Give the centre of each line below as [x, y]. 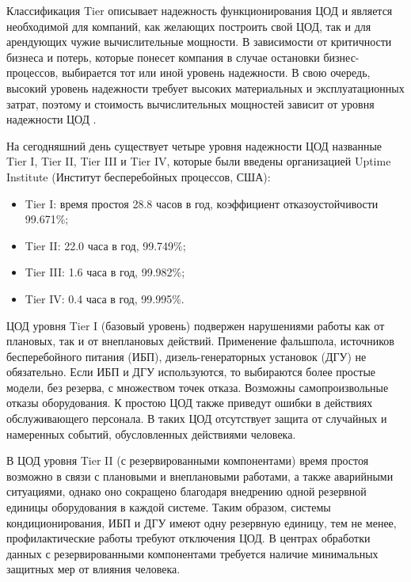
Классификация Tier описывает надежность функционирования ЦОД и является [200, 10]
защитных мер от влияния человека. [93, 569]
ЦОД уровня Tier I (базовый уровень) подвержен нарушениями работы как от [196, 325]
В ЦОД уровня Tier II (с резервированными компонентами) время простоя [188, 460]
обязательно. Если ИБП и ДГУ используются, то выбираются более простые [191, 372]
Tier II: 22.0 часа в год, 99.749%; [105, 245]
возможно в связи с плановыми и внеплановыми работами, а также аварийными [200, 475]
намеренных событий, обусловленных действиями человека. [151, 434]
